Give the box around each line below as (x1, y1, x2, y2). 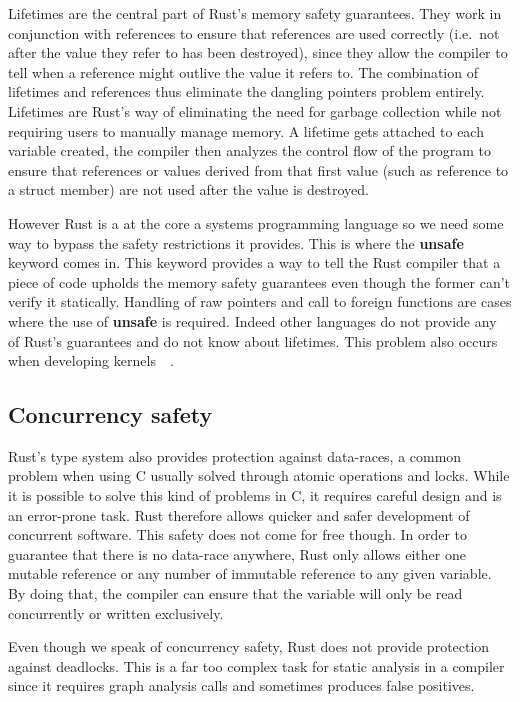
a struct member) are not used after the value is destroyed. (8, 179, 369, 200)
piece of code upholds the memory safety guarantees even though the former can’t (8, 271, 511, 292)
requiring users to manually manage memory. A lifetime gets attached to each (8, 120, 484, 141)
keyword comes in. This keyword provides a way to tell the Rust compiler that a (8, 252, 501, 273)
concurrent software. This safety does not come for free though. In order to (8, 524, 468, 545)
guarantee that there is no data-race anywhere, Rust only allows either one (8, 543, 466, 564)
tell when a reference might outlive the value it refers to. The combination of (8, 61, 478, 82)
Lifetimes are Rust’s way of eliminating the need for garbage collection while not (8, 100, 502, 121)
